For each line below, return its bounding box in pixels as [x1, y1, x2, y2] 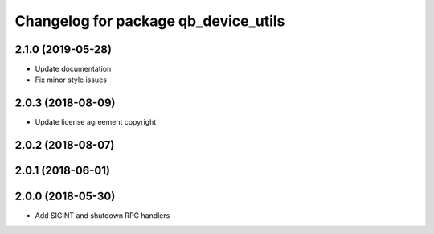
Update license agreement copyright [35, 117, 157, 127]
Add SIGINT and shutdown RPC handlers [35, 211, 170, 220]
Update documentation [35, 64, 112, 74]
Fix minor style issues [35, 75, 108, 84]
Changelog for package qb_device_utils [14, 12, 285, 30]
